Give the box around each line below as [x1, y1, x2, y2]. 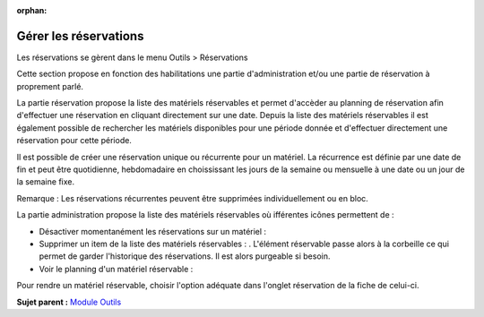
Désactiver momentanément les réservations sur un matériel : [39, 226, 267, 236]
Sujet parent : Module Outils [16, 296, 122, 307]
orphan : [16, 5, 48, 15]
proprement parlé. [16, 81, 84, 91]
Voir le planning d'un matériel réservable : [39, 263, 194, 274]
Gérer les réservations [16, 28, 144, 44]
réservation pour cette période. [16, 135, 132, 146]
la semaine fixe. [16, 176, 75, 187]
